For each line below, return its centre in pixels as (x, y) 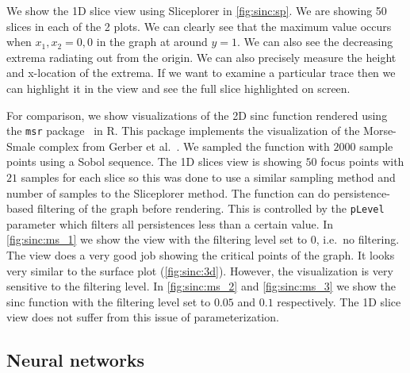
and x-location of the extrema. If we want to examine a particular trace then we (201, 73)
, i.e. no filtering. (358, 239)
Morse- (380, 131)
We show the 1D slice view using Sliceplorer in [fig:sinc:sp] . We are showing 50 (197, 10)
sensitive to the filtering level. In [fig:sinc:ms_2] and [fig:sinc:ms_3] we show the (201, 286)
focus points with (362, 162)
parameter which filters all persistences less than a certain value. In (170, 223)
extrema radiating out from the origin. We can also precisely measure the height (201, 57)
